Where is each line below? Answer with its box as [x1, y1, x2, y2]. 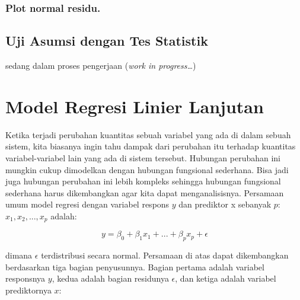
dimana [5, 249, 33, 261]
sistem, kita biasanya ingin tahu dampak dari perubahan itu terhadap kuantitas [5, 140, 296, 152]
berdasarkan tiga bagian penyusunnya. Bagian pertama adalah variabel [5, 260, 264, 273]
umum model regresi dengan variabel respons [5, 198, 170, 210]
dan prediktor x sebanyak [178, 198, 272, 210]
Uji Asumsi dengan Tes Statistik [5, 31, 208, 50]
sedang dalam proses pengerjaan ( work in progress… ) [5, 59, 196, 72]
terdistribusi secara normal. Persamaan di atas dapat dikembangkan [41, 249, 289, 261]
